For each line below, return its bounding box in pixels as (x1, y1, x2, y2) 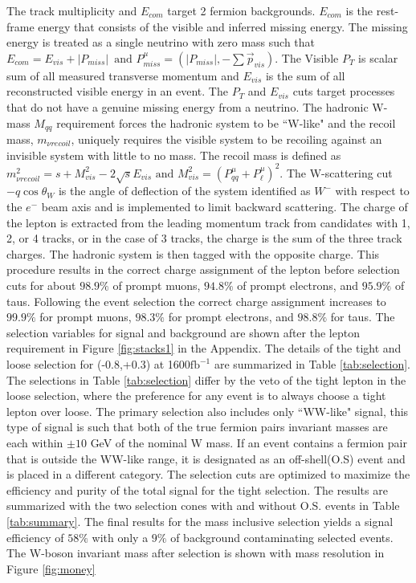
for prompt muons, (39, 308, 132, 325)
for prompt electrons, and (168, 308, 294, 325)
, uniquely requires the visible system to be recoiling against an (71, 131, 382, 148)
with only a (92, 528, 149, 545)
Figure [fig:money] (6, 560, 96, 577)
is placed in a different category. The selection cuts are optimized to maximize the (6, 466, 410, 483)
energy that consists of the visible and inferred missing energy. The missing (38, 18, 408, 35)
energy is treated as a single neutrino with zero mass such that (6, 34, 316, 51)
